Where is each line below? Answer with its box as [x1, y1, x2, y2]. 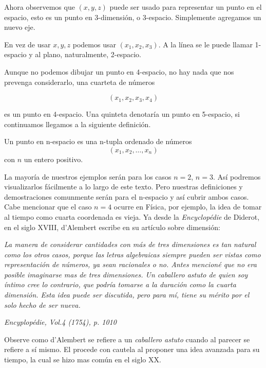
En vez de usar [4, 39, 51, 49]
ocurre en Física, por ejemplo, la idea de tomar [113, 201, 262, 212]
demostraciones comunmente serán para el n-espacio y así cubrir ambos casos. [4, 191, 249, 202]
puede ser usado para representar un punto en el [109, 2, 262, 12]
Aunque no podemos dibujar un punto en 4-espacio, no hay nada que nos [4, 66, 234, 77]
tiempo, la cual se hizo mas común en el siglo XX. [4, 354, 161, 365]
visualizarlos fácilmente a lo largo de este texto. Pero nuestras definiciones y [4, 181, 243, 192]
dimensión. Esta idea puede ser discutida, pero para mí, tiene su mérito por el [4, 289, 250, 300]
